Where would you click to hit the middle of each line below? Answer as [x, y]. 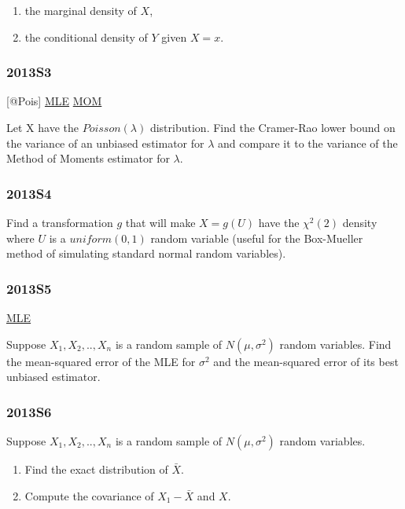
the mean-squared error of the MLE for [101, 361]
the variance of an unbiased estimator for [105, 143]
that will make [160, 222]
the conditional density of [86, 37]
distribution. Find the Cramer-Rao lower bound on [272, 127]
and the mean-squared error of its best [306, 361]
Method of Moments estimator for [88, 158]
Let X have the [42, 127]
